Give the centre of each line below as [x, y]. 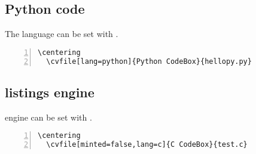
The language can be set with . [62, 34]
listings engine [50, 92]
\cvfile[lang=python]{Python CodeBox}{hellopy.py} [149, 61]
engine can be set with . [48, 117]
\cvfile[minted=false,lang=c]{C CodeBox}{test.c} [147, 145]
